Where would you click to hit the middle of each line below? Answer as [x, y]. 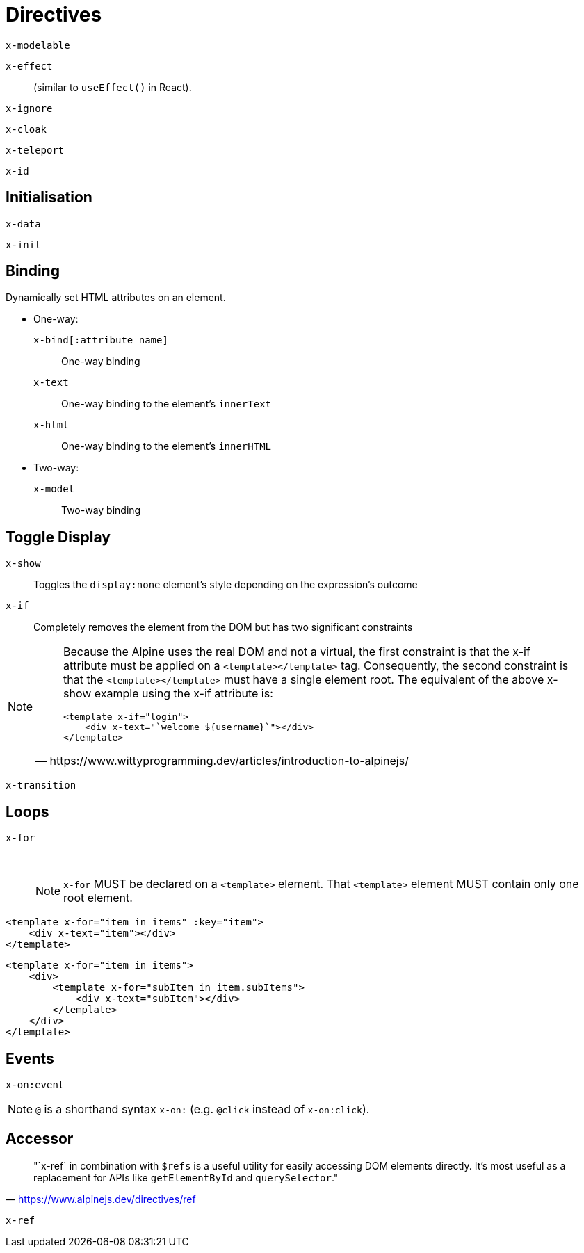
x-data [23, 224]
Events [30, 1058]
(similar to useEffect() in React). [113, 87]
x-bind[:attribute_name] [101, 340]
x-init [23, 244]
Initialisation [49, 197]
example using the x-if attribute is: [184, 694]
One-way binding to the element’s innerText [166, 404]
